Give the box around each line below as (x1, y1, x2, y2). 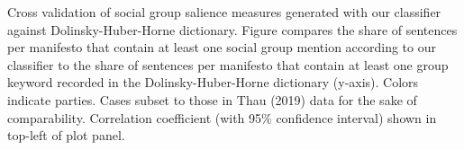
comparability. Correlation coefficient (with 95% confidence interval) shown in (7, 108, 437, 127)
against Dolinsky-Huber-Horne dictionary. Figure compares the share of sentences (7, 20, 458, 39)
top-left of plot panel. (7, 126, 125, 145)
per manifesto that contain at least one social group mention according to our (7, 38, 436, 57)
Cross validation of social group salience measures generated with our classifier (7, 3, 441, 21)
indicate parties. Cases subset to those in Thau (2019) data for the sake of (7, 90, 417, 109)
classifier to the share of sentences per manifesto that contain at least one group (7, 55, 449, 74)
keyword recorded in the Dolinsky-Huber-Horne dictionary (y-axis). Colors (7, 73, 419, 92)
